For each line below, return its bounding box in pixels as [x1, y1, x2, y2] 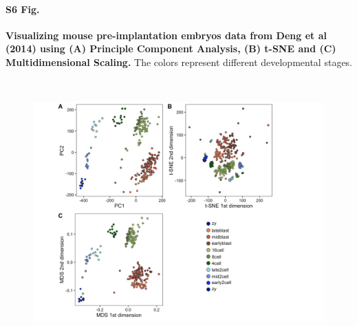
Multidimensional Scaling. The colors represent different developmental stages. [6, 54, 353, 69]
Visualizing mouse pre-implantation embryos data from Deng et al [6, 28, 327, 42]
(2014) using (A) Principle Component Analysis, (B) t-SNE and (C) [6, 41, 336, 56]
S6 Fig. [6, 1, 40, 16]
